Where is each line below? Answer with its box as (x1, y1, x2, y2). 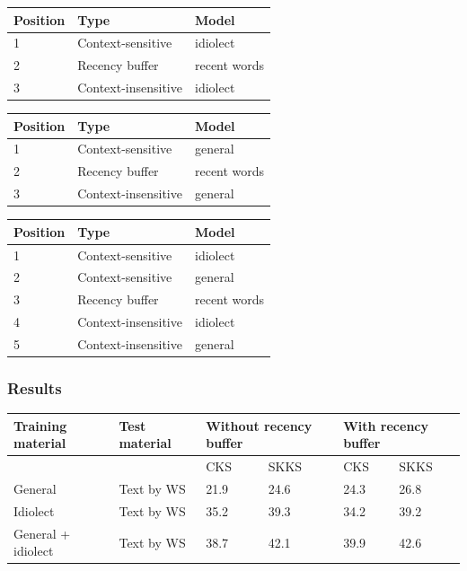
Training (13, 416, 67, 435)
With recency (343, 416, 428, 435)
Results (7, 376, 62, 399)
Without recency (206, 416, 313, 435)
